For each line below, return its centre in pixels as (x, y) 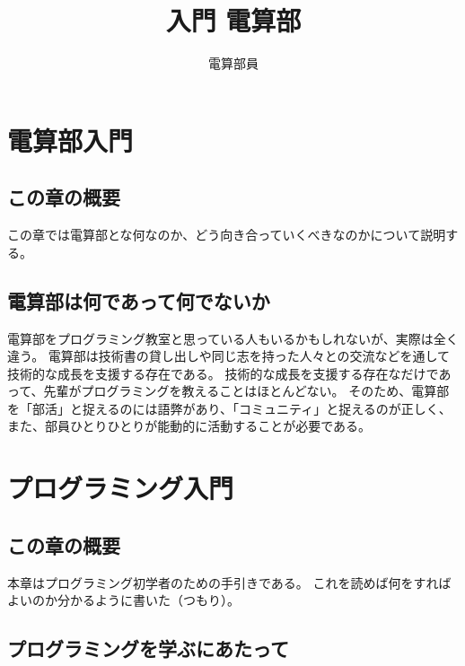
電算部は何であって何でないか (139, 300)
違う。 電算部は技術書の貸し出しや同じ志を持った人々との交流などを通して (229, 356)
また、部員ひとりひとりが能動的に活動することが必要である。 (189, 426)
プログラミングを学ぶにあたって (148, 648)
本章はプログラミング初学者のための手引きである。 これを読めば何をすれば (229, 582)
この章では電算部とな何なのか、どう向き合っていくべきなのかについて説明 (227, 235)
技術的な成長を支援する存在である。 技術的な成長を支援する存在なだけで (223, 373)
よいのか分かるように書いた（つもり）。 (123, 600)
